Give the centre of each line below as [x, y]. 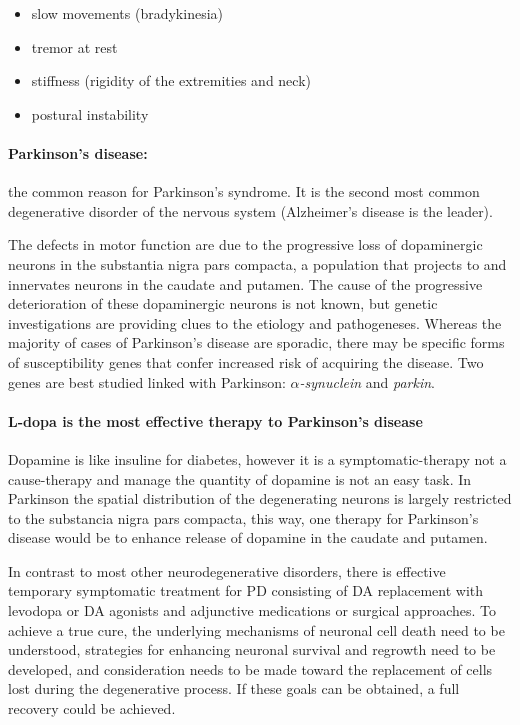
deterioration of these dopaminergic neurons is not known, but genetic [223, 303]
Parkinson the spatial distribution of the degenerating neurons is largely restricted [260, 498]
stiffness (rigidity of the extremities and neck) [171, 80]
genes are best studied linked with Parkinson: [147, 381]
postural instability [90, 113]
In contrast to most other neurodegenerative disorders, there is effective [227, 570]
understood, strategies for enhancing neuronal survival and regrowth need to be [252, 649]
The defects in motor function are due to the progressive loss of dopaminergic [245, 244]
